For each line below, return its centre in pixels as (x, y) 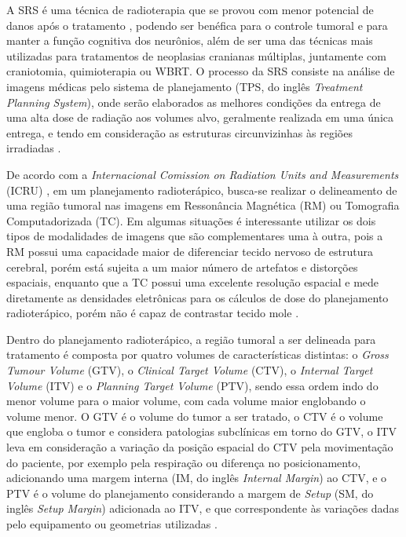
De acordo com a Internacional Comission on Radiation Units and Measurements (203, 174)
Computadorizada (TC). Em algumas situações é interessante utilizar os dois (191, 220)
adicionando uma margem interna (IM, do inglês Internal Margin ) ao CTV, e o (197, 478)
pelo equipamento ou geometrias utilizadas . (112, 524)
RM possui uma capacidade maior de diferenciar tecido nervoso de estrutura (190, 251)
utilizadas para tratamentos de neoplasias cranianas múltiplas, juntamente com (196, 55)
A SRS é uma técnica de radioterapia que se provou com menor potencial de (190, 9)
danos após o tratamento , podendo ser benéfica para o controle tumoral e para (197, 25)
